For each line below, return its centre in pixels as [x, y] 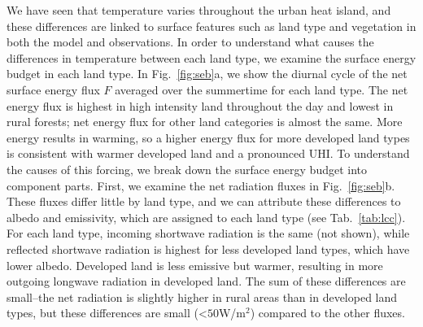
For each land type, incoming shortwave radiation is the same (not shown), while [208, 233]
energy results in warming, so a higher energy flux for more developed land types [208, 137]
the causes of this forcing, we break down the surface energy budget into [187, 169]
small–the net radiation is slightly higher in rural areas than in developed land [202, 296]
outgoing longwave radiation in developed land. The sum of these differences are [206, 281]
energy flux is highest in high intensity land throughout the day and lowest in [200, 105]
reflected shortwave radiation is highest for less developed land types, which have [208, 249]
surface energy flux [53, 89]
